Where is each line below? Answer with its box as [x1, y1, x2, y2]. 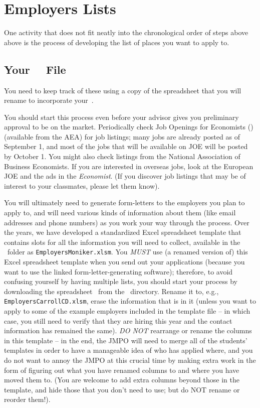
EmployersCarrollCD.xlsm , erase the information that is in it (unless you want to [4, 296, 256, 306]
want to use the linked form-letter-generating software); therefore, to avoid [4, 266, 233, 277]
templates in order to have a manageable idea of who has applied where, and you [4, 345, 253, 355]
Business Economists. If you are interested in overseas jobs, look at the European [4, 161, 253, 171]
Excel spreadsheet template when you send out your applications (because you [4, 256, 245, 267]
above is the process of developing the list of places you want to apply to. [4, 37, 229, 47]
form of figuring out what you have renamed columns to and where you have [4, 364, 239, 375]
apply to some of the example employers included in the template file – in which [4, 306, 250, 316]
